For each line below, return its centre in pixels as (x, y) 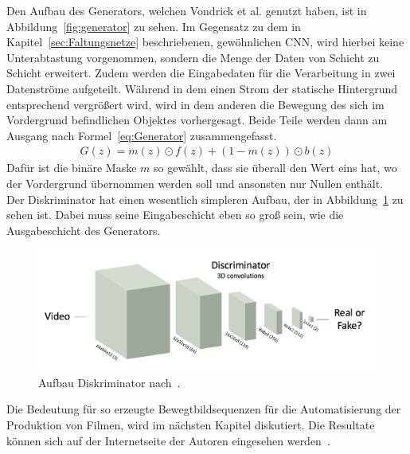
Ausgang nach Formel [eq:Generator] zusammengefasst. (142, 135)
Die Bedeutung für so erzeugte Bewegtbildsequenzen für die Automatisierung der (204, 409)
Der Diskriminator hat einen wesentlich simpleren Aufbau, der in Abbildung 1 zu (205, 199)
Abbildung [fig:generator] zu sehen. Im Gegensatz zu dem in (154, 26)
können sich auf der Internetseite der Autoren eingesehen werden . (168, 440)
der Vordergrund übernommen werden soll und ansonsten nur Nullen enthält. (195, 183)
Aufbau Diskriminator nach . (109, 382)
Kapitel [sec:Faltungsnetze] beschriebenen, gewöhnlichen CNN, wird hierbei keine (205, 42)
